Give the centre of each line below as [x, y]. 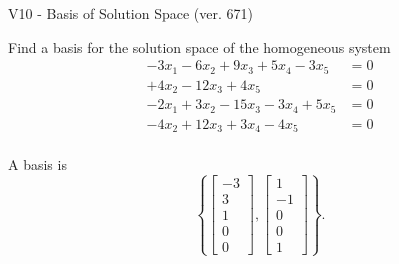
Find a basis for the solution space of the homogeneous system [199, 46]
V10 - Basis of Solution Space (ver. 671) [130, 13]
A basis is [37, 164]
